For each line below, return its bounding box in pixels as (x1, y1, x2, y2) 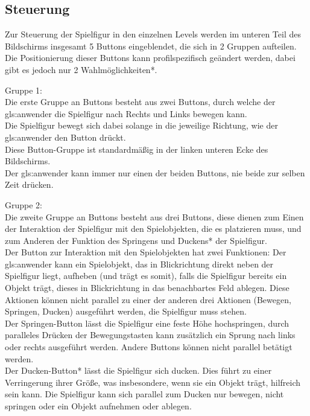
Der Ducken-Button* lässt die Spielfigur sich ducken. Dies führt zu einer (5, 364, 272, 377)
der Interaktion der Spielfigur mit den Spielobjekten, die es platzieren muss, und (5, 222, 302, 235)
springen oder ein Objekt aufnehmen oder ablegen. (5, 400, 192, 412)
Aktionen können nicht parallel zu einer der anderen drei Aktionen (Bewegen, (5, 293, 291, 306)
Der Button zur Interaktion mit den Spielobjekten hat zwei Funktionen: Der (5, 246, 286, 258)
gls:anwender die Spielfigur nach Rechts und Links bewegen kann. (5, 107, 247, 120)
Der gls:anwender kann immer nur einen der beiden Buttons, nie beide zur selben (5, 166, 305, 179)
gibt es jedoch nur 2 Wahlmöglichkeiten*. (5, 63, 157, 75)
